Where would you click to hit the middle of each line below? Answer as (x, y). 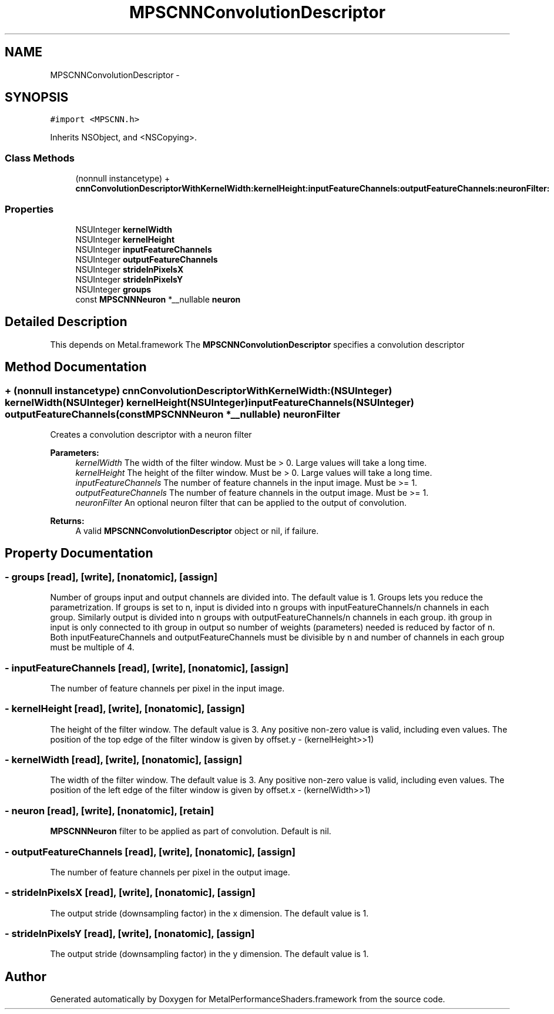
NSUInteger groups (113, 289)
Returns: (67, 521)
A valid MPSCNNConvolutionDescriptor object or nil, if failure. (197, 531)
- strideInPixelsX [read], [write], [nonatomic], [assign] (130, 893)
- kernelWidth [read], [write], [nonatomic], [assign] (124, 760)
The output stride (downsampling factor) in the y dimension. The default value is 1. (209, 954)
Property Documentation (79, 553)
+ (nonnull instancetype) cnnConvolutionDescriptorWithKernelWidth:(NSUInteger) (199, 390)
